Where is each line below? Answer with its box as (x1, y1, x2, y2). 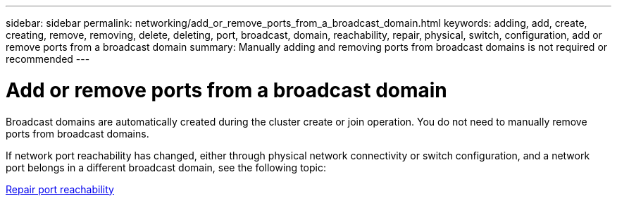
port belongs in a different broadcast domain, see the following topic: (6, 161, 326, 173)
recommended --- (6, 53, 90, 65)
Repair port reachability (6, 183, 114, 195)
